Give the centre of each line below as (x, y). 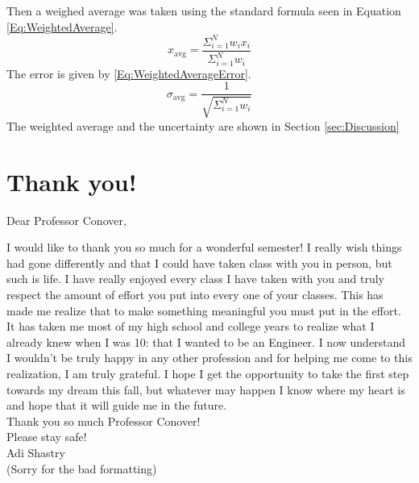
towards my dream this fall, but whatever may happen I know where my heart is (206, 389)
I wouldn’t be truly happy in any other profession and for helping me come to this (209, 358)
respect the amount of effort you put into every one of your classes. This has (195, 294)
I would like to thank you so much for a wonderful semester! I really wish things (204, 247)
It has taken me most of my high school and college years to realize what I (191, 326)
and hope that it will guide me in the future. (117, 405)
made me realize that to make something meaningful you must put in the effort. (204, 310)
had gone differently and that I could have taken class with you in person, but (199, 262)
